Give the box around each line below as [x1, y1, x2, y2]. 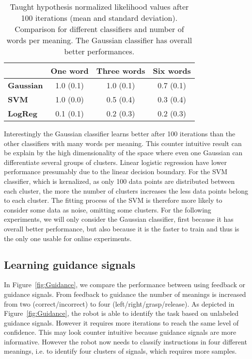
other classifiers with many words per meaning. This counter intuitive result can [4, 138, 242, 148]
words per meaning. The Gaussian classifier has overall [6, 34, 192, 46]
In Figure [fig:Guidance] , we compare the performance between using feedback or [4, 279, 245, 290]
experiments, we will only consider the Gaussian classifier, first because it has [4, 214, 234, 224]
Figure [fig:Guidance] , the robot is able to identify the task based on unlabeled [4, 308, 239, 318]
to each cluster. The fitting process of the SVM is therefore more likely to [4, 195, 222, 205]
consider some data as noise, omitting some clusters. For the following [4, 204, 211, 214]
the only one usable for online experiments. [4, 233, 132, 243]
